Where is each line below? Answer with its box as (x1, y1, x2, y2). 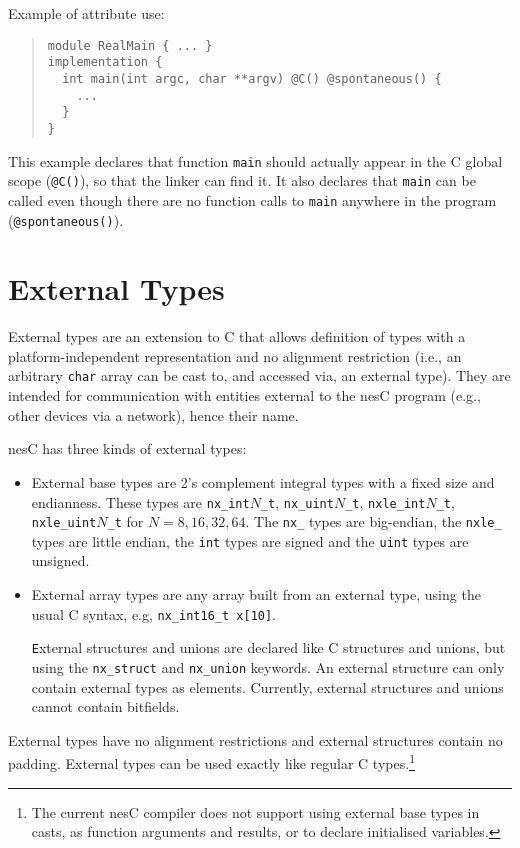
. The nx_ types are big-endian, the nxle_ (245, 511, 502, 532)
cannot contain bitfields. (31, 696, 180, 717)
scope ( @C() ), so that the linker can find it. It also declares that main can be (8, 170, 476, 191)
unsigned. (31, 550, 90, 571)
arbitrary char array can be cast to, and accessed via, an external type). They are (8, 365, 511, 386)
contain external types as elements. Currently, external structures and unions (31, 676, 504, 697)
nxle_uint (31, 516, 97, 531)
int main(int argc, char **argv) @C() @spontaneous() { (62, 71, 442, 86)
